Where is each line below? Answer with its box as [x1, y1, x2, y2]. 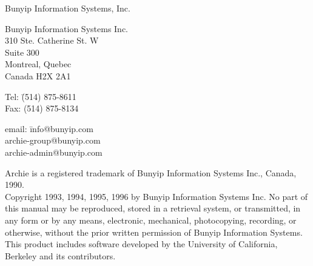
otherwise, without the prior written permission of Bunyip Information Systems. [5, 225, 303, 238]
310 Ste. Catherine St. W [5, 34, 99, 47]
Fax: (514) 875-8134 [5, 102, 79, 115]
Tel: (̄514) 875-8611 [5, 90, 76, 102]
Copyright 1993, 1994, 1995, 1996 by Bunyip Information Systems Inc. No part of [5, 190, 308, 202]
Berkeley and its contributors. [5, 249, 116, 262]
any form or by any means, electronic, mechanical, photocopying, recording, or [5, 213, 297, 226]
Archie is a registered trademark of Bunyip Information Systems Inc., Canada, [5, 166, 297, 179]
